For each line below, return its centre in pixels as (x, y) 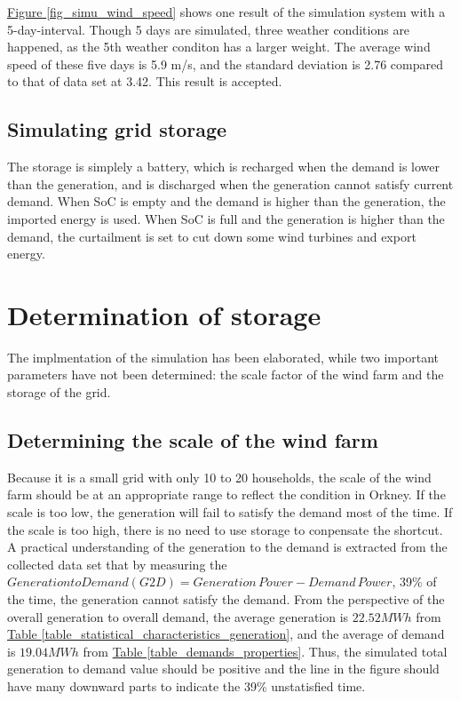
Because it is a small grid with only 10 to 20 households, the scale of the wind (219, 477)
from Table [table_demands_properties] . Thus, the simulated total (265, 651)
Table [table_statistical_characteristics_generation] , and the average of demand (226, 634)
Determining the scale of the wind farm (193, 440)
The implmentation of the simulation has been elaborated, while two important (223, 357)
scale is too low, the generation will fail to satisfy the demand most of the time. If (230, 512)
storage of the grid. (59, 392)
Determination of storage (164, 314)
